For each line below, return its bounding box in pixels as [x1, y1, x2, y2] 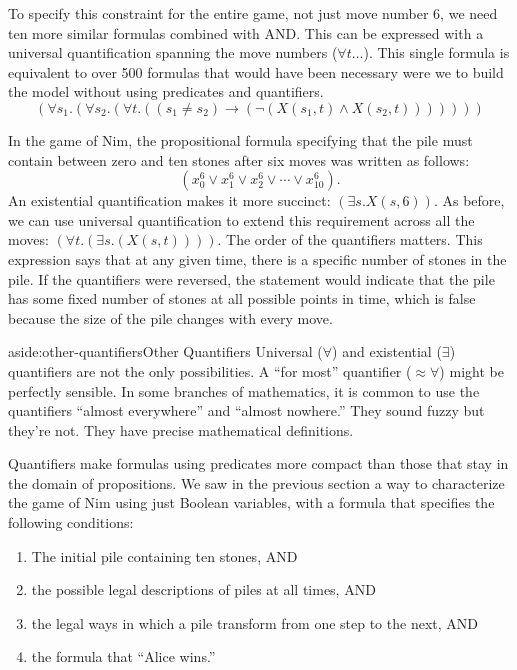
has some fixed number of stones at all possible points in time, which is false [8, 288, 476, 309]
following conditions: [8, 512, 134, 533]
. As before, [433, 190, 505, 211]
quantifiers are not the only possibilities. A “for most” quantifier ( [8, 360, 412, 381]
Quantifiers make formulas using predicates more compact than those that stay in [8, 453, 509, 474]
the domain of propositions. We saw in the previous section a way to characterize [8, 472, 505, 493]
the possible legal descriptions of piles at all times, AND [31, 579, 376, 600]
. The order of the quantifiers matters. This [217, 229, 483, 250]
